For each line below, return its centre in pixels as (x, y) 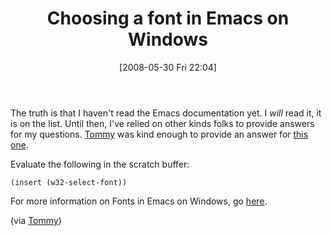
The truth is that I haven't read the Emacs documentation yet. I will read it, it (166, 113)
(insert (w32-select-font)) (69, 182)
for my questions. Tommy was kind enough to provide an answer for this (159, 134)
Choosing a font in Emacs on (168, 18)
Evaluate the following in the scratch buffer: (100, 164)
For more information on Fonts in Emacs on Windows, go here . (139, 201)
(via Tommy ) (36, 220)
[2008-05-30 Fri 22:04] (168, 67)
